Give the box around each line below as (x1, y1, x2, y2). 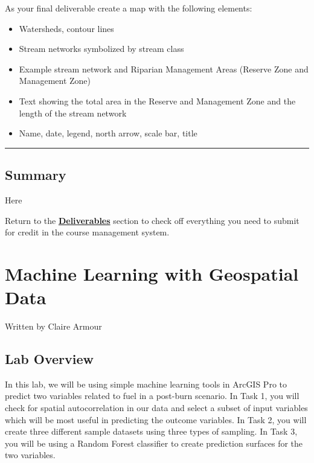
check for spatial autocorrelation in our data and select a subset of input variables (5, 401, 308, 414)
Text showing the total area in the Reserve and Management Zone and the (19, 94, 296, 107)
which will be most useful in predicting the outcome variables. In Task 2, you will (5, 413, 307, 426)
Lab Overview (5, 350, 94, 368)
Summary (5, 165, 66, 184)
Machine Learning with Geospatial (5, 261, 299, 286)
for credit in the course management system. (5, 226, 170, 238)
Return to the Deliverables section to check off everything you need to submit (5, 214, 300, 226)
